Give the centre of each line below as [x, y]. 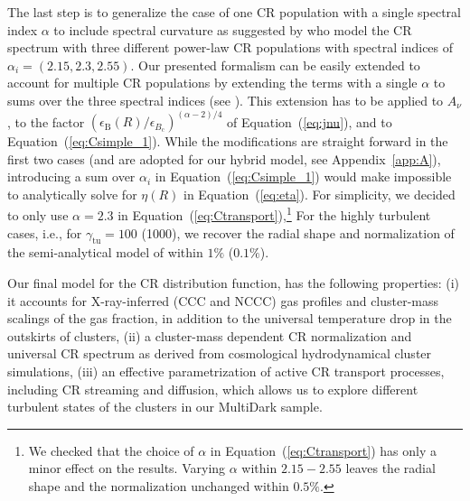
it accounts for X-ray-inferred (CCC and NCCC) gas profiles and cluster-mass [223, 300]
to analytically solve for [72, 194]
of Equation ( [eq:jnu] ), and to [310, 121]
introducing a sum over [71, 176]
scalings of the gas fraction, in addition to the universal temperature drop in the [230, 318]
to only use [38, 215]
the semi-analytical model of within [105, 252]
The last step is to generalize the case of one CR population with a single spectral [234, 12]
